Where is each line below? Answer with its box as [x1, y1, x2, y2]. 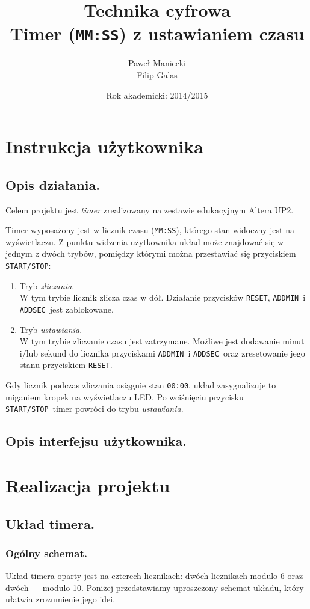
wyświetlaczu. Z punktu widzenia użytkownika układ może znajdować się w [5, 235, 284, 248]
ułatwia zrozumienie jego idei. [5, 593, 116, 605]
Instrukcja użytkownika [5, 134, 203, 159]
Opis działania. [5, 175, 100, 194]
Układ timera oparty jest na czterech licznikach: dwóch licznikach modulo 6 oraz [5, 569, 303, 582]
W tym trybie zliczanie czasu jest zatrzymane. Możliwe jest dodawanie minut [19, 335, 305, 347]
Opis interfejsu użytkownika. [5, 432, 187, 450]
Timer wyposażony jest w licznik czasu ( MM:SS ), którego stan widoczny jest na [5, 224, 294, 236]
